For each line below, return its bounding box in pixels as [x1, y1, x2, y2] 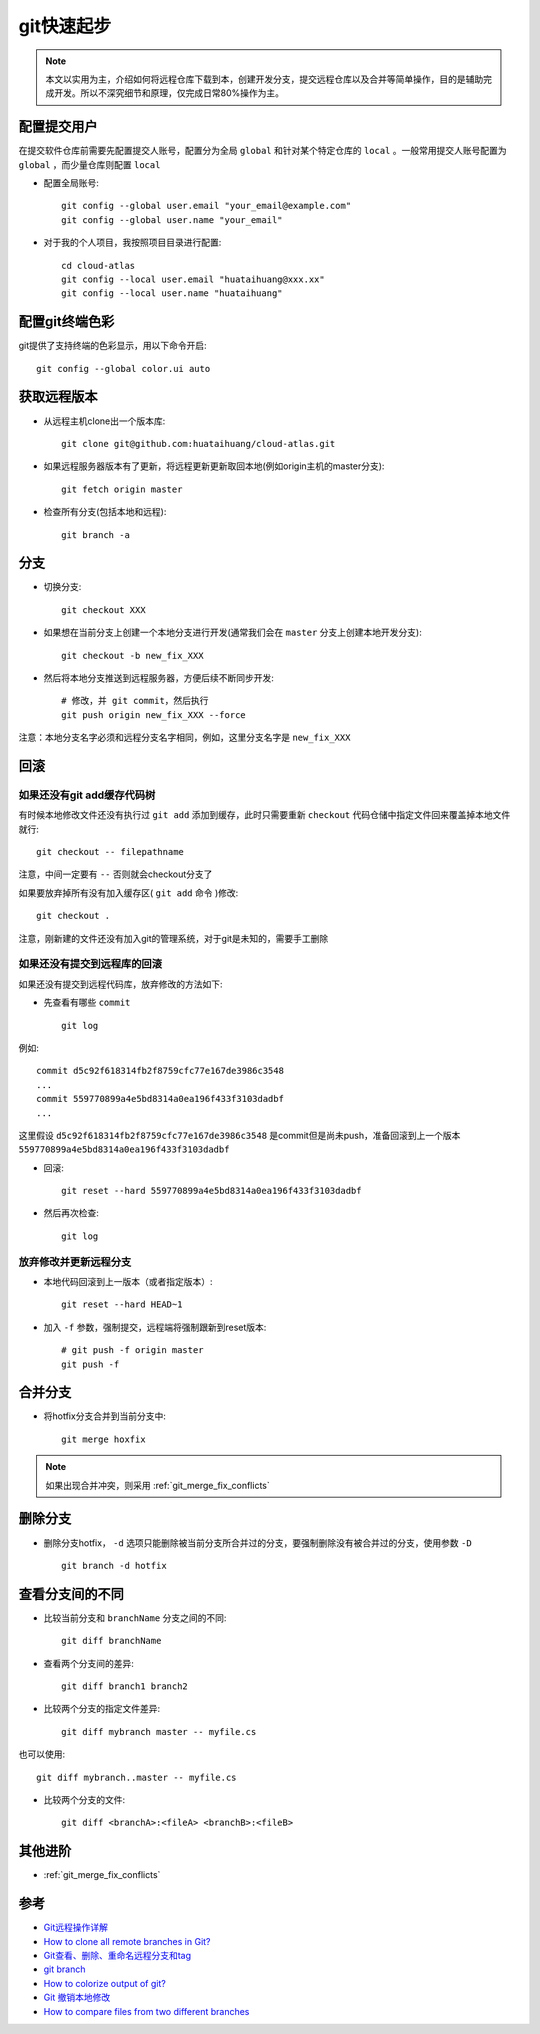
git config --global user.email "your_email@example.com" [61, 200, 352, 212]
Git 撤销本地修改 [43, 1991, 111, 2004]
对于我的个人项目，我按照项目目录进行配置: [43, 236, 222, 249]
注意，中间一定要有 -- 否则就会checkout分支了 [18, 868, 213, 880]
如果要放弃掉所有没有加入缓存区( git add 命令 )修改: [18, 886, 239, 899]
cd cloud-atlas [61, 260, 136, 271]
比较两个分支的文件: [43, 1793, 126, 1805]
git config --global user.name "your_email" [61, 214, 284, 225]
